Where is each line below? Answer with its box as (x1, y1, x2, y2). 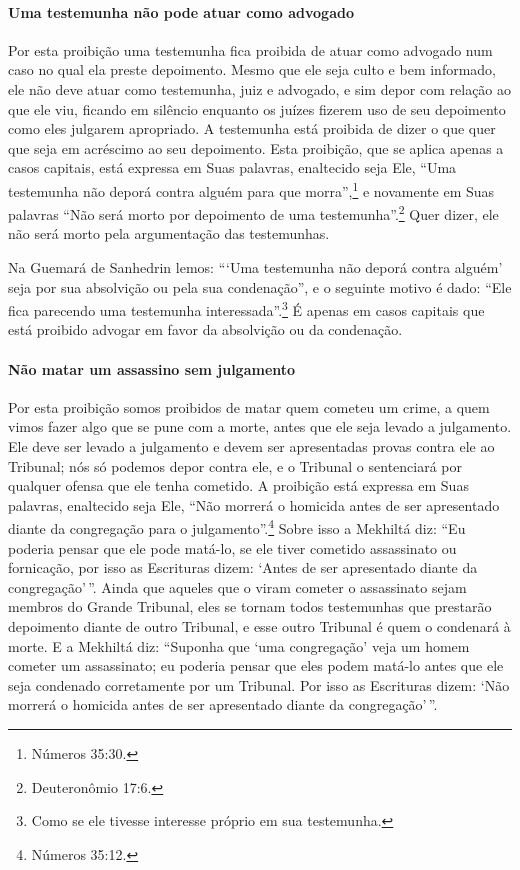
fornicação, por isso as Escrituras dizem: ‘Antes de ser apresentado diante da (8, 557, 478, 578)
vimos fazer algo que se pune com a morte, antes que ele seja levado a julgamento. (8, 416, 512, 437)
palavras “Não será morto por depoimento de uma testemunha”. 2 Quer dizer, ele (8, 201, 499, 224)
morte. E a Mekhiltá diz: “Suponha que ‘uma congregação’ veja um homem (8, 635, 470, 656)
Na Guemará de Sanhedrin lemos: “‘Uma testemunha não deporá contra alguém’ (8, 257, 503, 278)
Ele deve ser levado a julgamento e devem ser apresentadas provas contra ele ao (8, 436, 495, 457)
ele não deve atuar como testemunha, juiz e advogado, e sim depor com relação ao (8, 78, 512, 99)
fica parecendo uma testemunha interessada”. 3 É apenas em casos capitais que (8, 297, 485, 320)
